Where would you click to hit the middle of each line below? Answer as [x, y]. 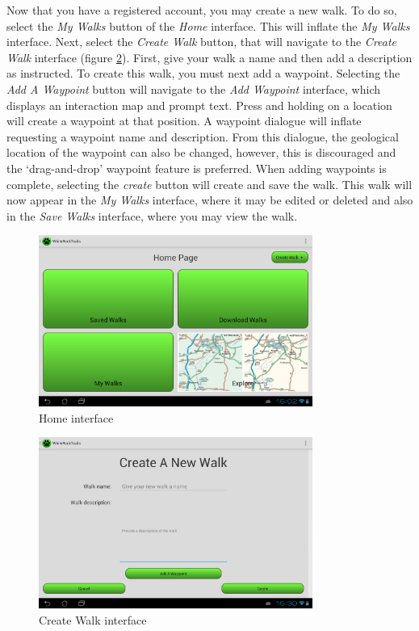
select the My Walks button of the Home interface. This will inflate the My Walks [208, 25]
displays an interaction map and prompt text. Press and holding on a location [199, 105]
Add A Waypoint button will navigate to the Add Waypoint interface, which [193, 88]
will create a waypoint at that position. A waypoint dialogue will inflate [184, 121]
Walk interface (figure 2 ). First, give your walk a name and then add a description [209, 57]
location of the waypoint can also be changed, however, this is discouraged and [201, 152]
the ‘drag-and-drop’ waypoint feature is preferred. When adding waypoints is [197, 168]
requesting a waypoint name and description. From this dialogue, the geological [203, 136]
